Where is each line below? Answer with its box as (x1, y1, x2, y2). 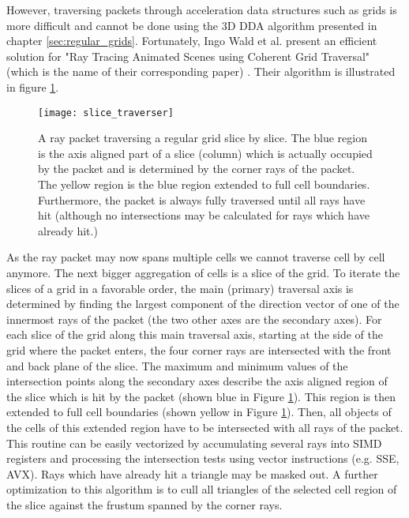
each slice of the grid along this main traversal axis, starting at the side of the (6, 326, 383, 343)
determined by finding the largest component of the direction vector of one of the (6, 295, 400, 312)
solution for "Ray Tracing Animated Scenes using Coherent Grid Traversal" (6, 47, 370, 64)
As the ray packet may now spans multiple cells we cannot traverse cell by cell (6, 249, 385, 265)
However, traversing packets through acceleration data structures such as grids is (6, 2, 397, 17)
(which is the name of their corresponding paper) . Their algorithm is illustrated (6, 63, 396, 80)
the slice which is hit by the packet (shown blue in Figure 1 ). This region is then (6, 388, 396, 404)
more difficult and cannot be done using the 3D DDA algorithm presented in (6, 17, 377, 33)
